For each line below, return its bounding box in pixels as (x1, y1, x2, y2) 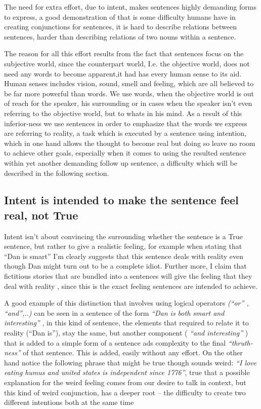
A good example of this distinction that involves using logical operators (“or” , (4, 298, 249, 308)
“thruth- (228, 337, 253, 348)
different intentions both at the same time (4, 397, 134, 407)
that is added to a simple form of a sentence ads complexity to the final (4, 337, 226, 348)
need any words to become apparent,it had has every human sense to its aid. (4, 68, 242, 79)
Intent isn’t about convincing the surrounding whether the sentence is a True (4, 231, 243, 241)
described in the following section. (4, 167, 109, 178)
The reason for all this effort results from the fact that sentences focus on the (4, 48, 244, 59)
